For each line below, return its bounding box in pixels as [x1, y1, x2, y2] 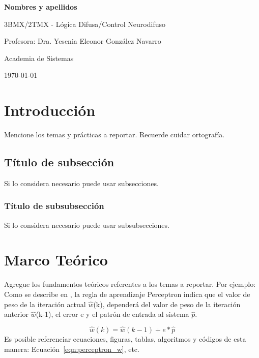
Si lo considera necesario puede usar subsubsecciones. [4, 219, 169, 230]
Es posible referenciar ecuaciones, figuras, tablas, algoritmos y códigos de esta [4, 334, 246, 344]
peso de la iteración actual [4, 299, 86, 309]
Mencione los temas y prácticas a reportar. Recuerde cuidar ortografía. [4, 129, 225, 140]
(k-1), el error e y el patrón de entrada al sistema [36, 309, 189, 319]
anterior [4, 309, 28, 319]
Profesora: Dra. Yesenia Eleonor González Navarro [4, 36, 161, 46]
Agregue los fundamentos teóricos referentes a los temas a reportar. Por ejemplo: [4, 279, 256, 289]
